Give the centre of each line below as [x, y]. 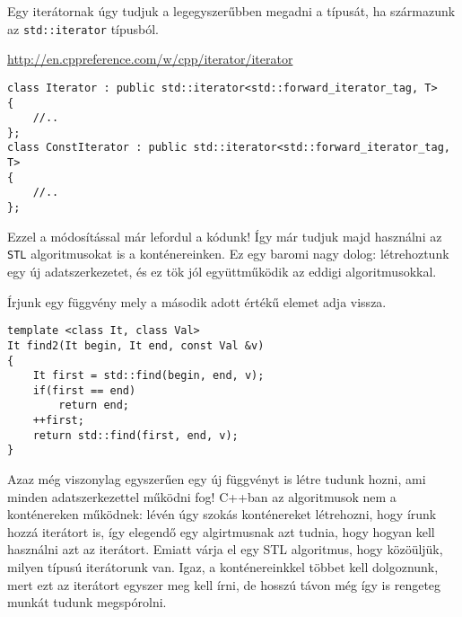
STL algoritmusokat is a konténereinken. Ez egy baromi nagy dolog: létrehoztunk [228, 254]
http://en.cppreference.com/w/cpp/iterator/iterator [150, 59]
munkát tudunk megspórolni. [87, 602]
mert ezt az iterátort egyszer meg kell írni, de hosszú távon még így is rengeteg [224, 584]
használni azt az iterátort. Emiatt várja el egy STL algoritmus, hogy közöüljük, [225, 549]
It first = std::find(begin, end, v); [148, 376]
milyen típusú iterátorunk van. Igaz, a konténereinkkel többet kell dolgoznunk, [223, 567]
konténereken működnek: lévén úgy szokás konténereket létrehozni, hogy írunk [222, 514]
